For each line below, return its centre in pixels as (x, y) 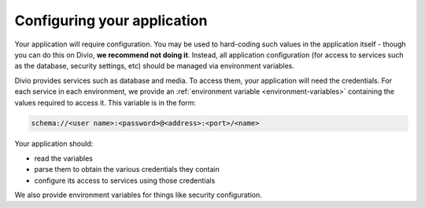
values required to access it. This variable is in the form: (105, 102)
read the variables (64, 158)
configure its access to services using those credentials (125, 180)
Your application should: (54, 144)
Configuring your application (111, 20)
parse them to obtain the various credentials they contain (127, 169)
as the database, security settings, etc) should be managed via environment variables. (155, 66)
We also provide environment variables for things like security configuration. (139, 195)
